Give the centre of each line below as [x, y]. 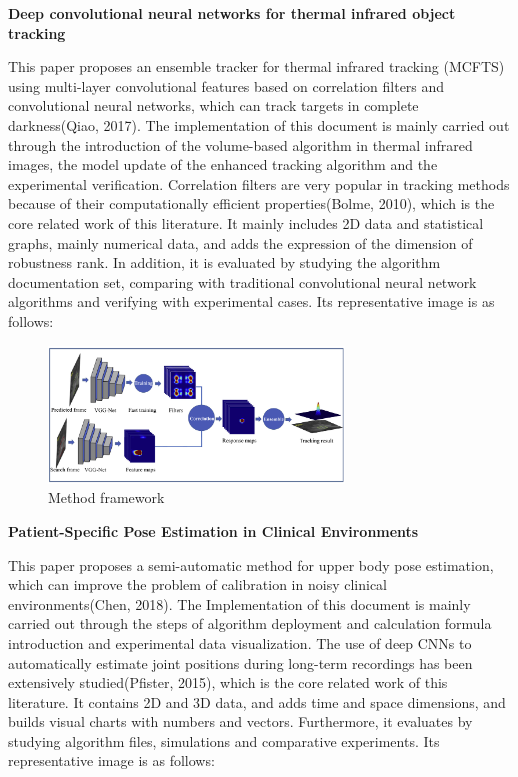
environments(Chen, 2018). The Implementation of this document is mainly [239, 603]
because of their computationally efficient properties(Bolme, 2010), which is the [251, 203]
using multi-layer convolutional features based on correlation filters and [226, 85]
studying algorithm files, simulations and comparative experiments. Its [224, 740]
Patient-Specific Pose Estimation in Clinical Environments [213, 530]
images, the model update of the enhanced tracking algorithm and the [223, 164]
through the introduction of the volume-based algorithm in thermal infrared [240, 144]
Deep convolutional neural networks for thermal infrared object [232, 13]
